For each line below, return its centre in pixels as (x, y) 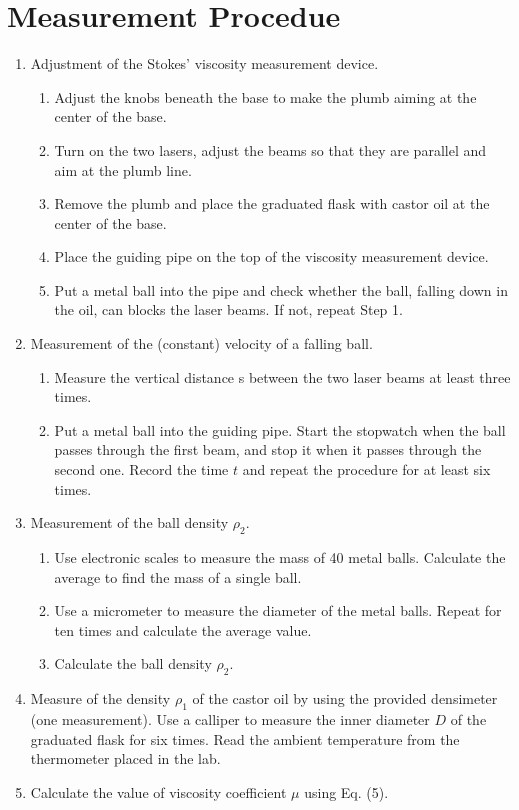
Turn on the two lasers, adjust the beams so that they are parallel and (270, 149)
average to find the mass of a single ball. (178, 576)
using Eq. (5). (346, 791)
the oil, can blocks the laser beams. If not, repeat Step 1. (228, 309)
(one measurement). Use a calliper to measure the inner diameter (230, 718)
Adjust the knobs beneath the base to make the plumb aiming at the (265, 96)
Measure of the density (100, 698)
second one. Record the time (141, 469)
